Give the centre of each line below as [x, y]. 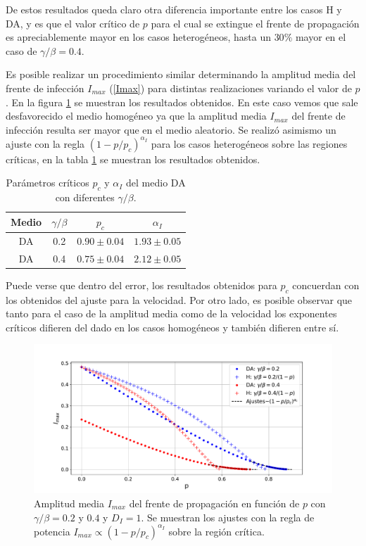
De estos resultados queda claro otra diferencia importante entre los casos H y [174, 9]
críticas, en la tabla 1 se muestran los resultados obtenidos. [133, 159]
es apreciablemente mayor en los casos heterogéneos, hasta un [138, 37]
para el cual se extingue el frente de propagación [255, 23]
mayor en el [321, 37]
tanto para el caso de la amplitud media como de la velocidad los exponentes [171, 313]
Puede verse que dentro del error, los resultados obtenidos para [141, 285]
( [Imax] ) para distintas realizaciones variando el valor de [231, 88]
